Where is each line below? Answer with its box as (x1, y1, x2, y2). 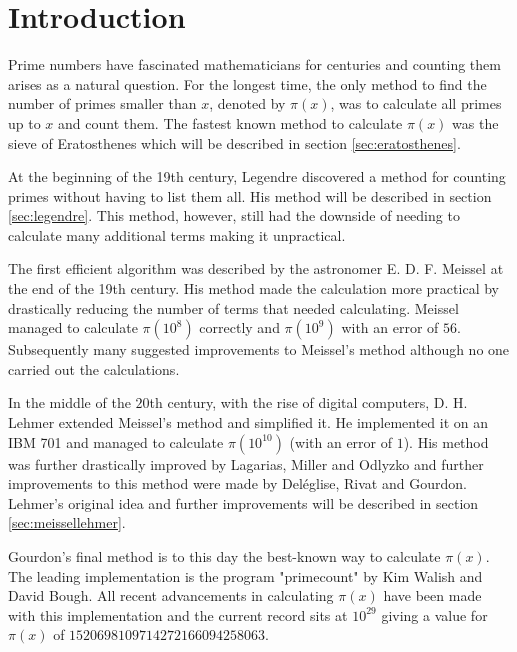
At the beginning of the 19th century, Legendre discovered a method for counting (8, 166, 506, 187)
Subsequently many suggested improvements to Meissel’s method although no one (8, 339, 510, 360)
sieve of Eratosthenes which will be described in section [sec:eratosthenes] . (8, 132, 461, 153)
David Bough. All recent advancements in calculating (8, 585, 334, 606)
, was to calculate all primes (330, 93, 502, 114)
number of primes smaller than (8, 93, 197, 114)
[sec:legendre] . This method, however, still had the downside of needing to (8, 205, 460, 226)
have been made (383, 585, 482, 606)
